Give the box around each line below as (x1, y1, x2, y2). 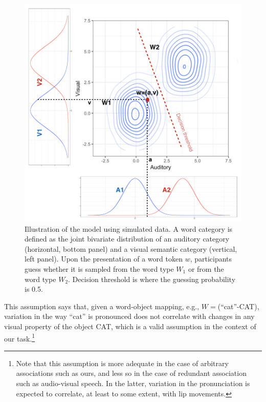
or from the (188, 263, 224, 274)
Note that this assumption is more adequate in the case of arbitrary (16, 357, 229, 368)
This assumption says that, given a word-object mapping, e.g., (4, 300, 199, 311)
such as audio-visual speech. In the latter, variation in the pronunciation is (16, 377, 250, 388)
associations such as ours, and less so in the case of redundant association (16, 368, 247, 378)
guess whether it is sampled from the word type (25, 263, 174, 274)
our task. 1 (4, 331, 35, 344)
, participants (190, 253, 232, 264)
